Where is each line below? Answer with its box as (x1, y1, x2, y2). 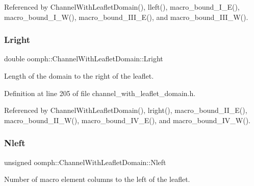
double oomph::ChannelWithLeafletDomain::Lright (4, 53, 163, 64)
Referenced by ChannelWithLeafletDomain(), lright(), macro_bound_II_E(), (4, 105, 247, 115)
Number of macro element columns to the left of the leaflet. (4, 174, 190, 184)
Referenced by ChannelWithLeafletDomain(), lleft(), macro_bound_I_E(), (4, 2, 240, 12)
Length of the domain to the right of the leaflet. (4, 71, 154, 81)
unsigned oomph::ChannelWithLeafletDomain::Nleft (4, 156, 166, 167)
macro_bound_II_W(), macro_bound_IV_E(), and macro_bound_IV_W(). (4, 114, 251, 125)
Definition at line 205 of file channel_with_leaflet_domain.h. (4, 87, 196, 98)
